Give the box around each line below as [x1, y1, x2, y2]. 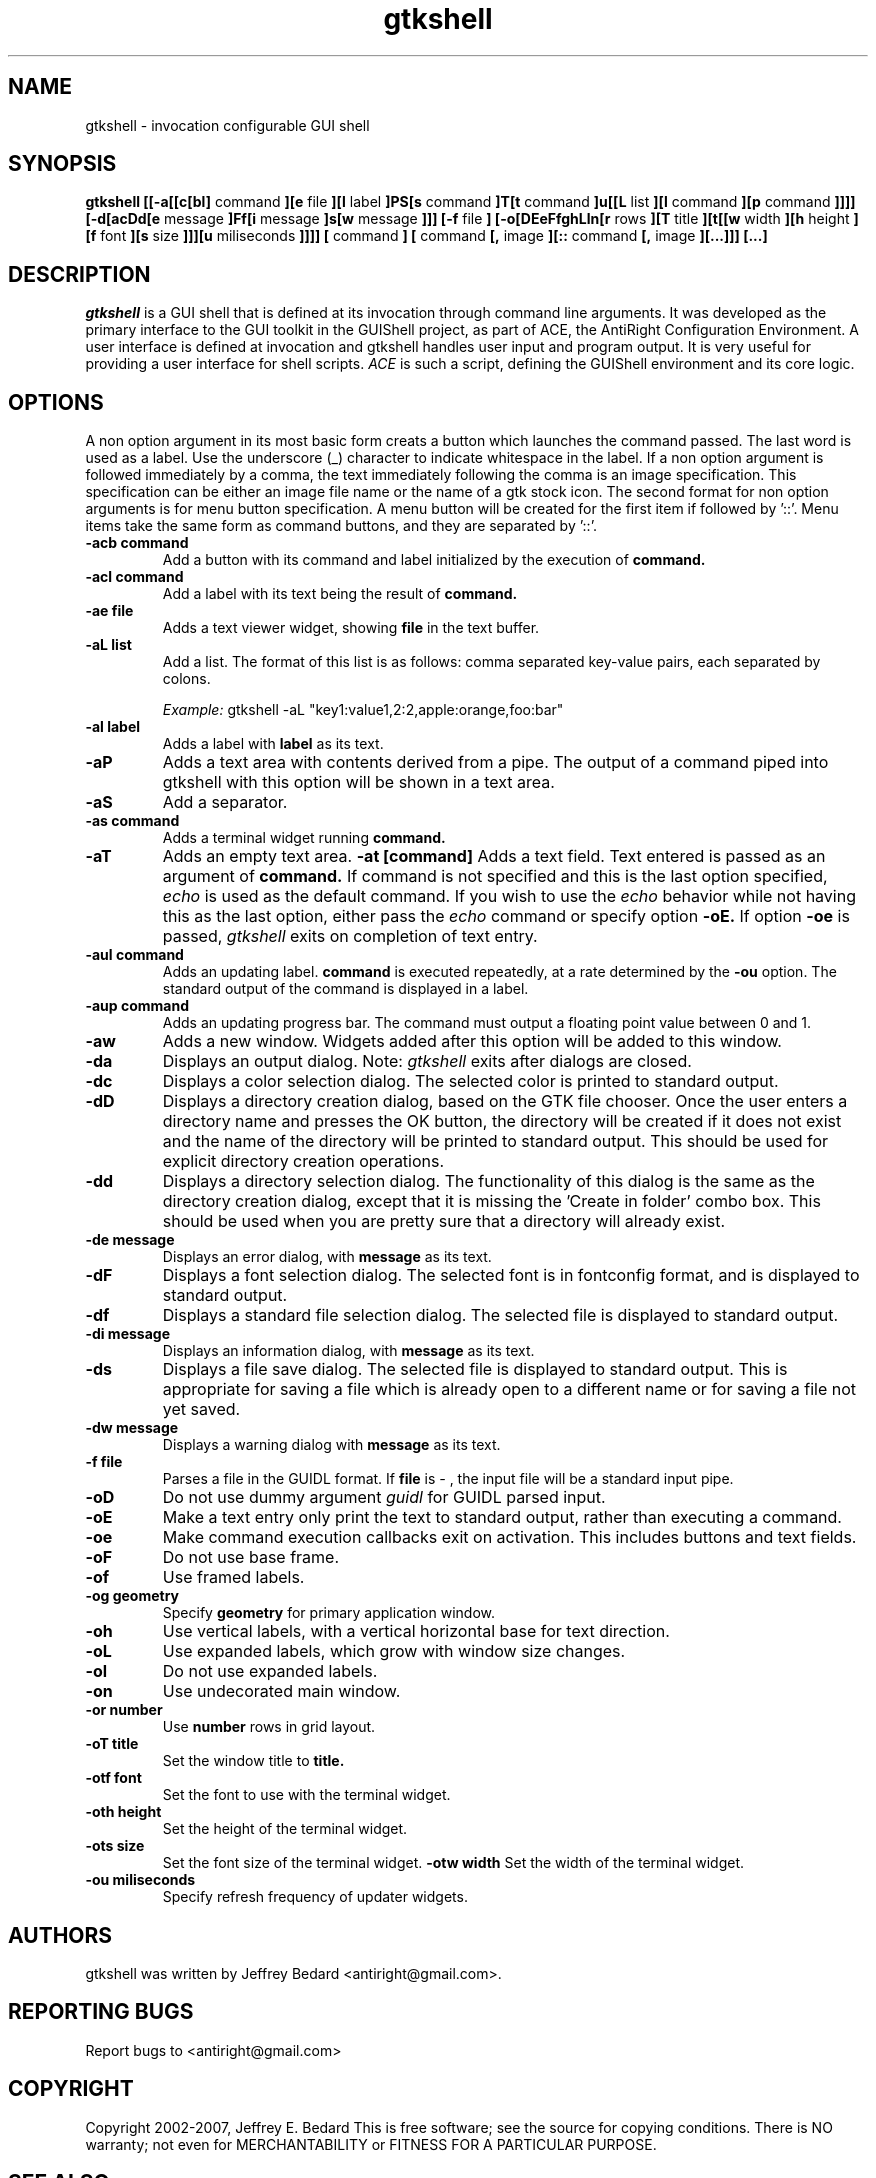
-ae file [85, 602, 134, 620]
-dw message [85, 1419, 179, 1437]
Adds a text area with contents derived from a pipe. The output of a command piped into [162, 752, 829, 773]
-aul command [85, 946, 184, 964]
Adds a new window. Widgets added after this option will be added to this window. [162, 1031, 782, 1052]
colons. [162, 670, 211, 688]
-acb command [85, 534, 189, 552]
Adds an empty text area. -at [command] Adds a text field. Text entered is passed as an [162, 846, 826, 867]
